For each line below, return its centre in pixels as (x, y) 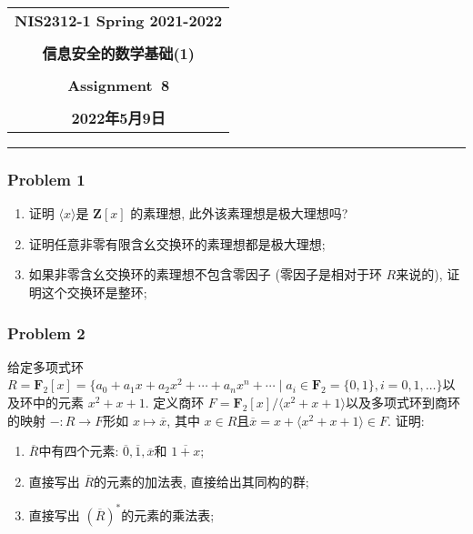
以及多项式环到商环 (403, 402)
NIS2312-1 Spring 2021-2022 (119, 20)
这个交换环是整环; (94, 292)
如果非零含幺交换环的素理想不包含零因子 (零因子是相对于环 (205, 274)
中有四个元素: (79, 451)
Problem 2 (46, 332)
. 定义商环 (175, 402)
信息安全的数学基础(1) (118, 53)
